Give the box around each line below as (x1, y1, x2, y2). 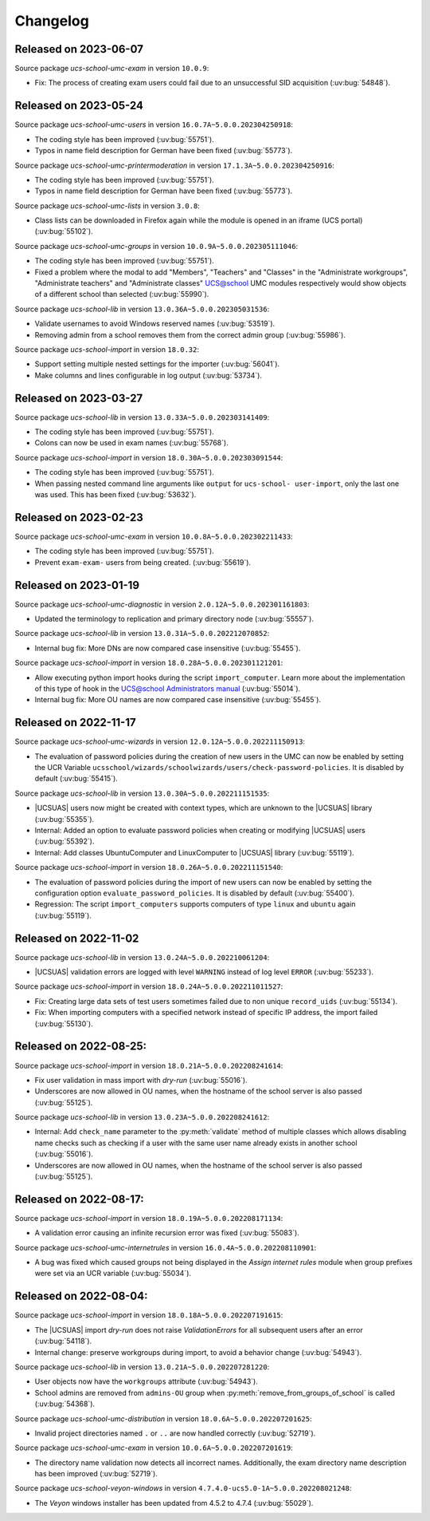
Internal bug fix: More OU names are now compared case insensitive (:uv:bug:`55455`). (34, 695, 322, 705)
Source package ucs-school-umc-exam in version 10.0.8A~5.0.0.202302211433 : (14, 531, 294, 541)
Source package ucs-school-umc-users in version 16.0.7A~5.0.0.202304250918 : (14, 120, 294, 129)
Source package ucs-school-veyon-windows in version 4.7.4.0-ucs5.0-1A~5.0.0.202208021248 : (14, 1483, 352, 1493)
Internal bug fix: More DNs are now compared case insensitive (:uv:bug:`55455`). (34, 643, 301, 653)
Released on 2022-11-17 (14, 716, 136, 729)
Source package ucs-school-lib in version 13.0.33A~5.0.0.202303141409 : (14, 412, 270, 422)
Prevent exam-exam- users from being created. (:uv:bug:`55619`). (34, 557, 251, 567)
